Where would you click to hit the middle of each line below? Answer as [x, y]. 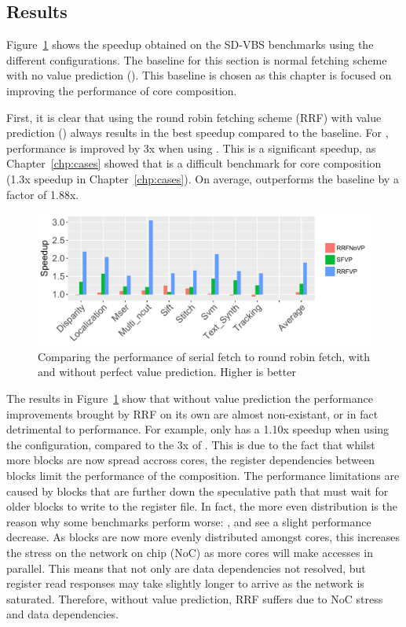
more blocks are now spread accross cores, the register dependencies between [190, 460]
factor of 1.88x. [43, 194]
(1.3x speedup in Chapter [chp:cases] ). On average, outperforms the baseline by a [203, 178]
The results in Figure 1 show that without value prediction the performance [190, 398]
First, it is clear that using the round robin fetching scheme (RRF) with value [194, 117]
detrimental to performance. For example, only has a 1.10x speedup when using [198, 429]
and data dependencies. [62, 614]
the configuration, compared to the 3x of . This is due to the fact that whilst [191, 444]
